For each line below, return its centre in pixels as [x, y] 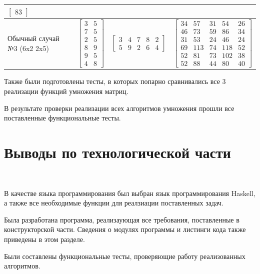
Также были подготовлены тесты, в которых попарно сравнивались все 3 [115, 81]
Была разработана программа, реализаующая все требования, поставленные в [122, 219]
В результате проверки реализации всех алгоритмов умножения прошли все [119, 108]
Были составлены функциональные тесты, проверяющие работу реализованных [125, 256]
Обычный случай [33, 38]
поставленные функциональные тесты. [62, 118]
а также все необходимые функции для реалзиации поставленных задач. [114, 203]
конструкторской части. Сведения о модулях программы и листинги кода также [125, 229]
